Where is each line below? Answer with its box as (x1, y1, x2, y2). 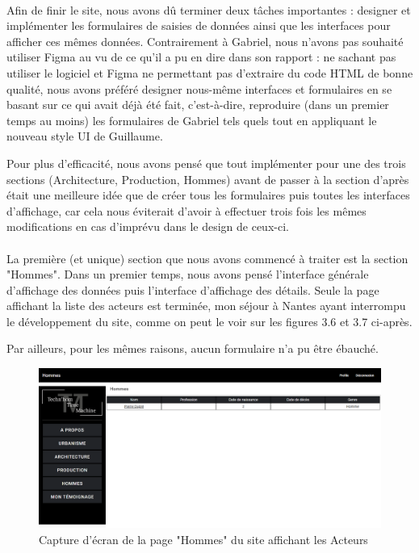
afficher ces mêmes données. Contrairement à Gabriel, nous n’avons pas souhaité (6, 32, 404, 49)
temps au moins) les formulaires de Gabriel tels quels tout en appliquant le (6, 111, 377, 128)
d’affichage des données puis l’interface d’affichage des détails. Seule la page (6, 281, 379, 298)
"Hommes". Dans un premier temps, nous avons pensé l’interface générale (6, 266, 369, 283)
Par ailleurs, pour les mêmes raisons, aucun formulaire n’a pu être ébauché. (6, 340, 379, 357)
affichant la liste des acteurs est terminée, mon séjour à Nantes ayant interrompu (6, 297, 406, 314)
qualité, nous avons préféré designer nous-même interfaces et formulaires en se (6, 80, 392, 97)
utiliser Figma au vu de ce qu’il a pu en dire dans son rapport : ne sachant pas (6, 48, 396, 65)
